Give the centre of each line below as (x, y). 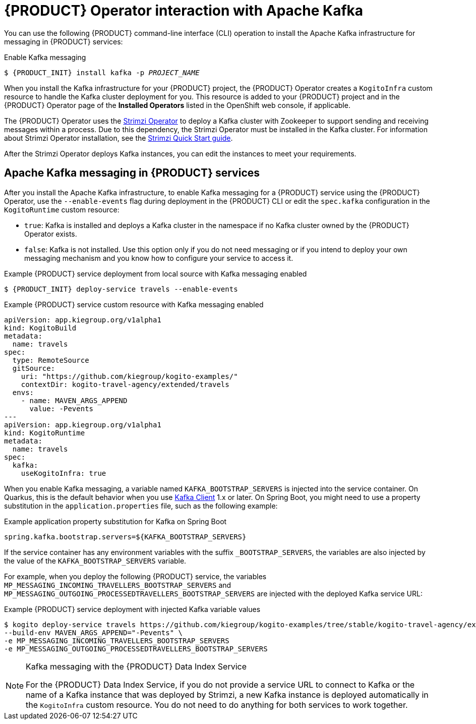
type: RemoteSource (51, 360)
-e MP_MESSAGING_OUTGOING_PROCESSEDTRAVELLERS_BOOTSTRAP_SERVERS (136, 649)
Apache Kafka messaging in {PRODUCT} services (132, 173)
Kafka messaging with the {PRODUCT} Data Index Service (136, 666)
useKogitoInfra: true (64, 473)
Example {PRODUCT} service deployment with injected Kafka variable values (132, 609)
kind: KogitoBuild (40, 328)
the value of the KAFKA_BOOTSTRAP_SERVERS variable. (95, 561)
